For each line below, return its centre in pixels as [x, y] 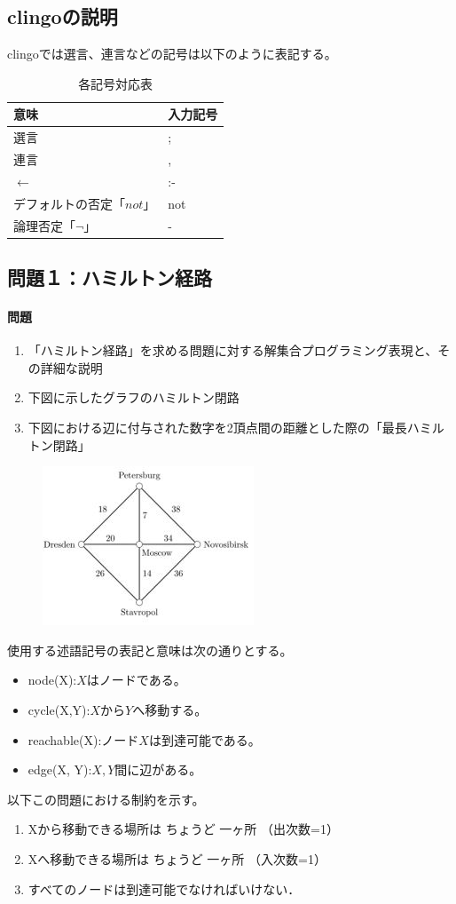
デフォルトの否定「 [69, 203]
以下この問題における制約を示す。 [106, 799]
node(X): [52, 680]
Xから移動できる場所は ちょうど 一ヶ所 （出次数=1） [183, 829]
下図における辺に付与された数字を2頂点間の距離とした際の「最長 [217, 428]
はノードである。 [136, 680]
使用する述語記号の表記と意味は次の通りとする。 [150, 650]
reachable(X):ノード [83, 739]
